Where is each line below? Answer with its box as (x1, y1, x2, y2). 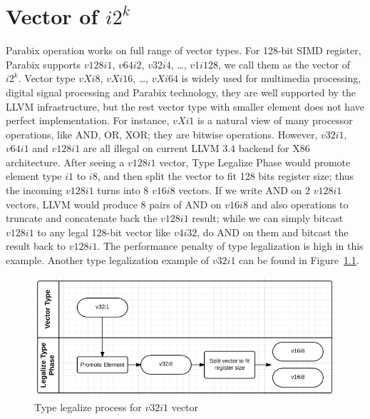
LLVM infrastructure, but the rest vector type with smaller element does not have (6, 99, 364, 113)
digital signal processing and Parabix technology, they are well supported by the (6, 84, 356, 99)
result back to (6, 238, 66, 253)
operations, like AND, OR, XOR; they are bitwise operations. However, (6, 126, 318, 141)
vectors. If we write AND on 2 (178, 183, 310, 198)
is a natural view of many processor (197, 113, 353, 128)
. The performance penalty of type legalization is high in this (97, 238, 364, 253)
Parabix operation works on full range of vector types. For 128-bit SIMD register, (6, 43, 361, 58)
